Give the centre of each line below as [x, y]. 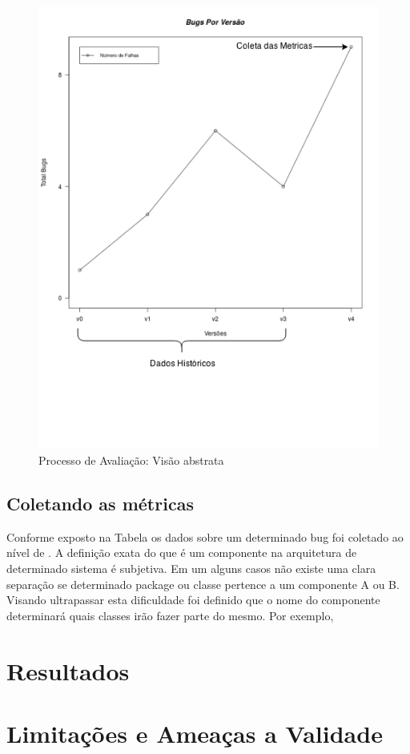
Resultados [68, 670]
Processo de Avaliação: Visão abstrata [131, 460]
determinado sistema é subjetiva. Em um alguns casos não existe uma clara [191, 568]
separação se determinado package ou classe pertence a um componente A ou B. [203, 584]
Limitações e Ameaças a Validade [195, 733]
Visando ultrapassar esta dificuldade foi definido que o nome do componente [193, 600]
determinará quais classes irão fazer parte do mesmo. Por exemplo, [170, 615]
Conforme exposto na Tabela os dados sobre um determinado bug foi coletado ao [205, 536]
